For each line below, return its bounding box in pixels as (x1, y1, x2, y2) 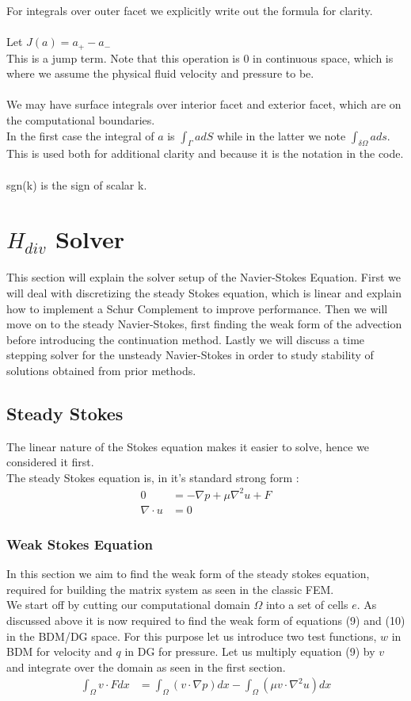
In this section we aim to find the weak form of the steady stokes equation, (6, 565, 370, 582)
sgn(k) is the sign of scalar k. (6, 176, 147, 193)
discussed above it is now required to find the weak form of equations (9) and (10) (6, 612, 405, 629)
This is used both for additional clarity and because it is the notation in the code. (6, 145, 404, 162)
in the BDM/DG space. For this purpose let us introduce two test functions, (6, 627, 377, 644)
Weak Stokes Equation (6, 534, 154, 554)
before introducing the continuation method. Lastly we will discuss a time (6, 331, 365, 347)
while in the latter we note (217, 127, 346, 144)
